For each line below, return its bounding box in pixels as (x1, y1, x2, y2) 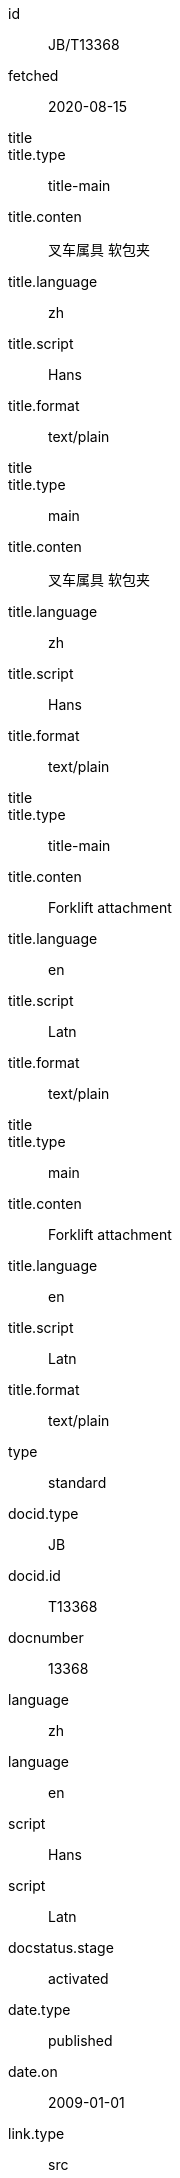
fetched (8, 67, 59, 84)
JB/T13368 (48, 36, 120, 53)
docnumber (8, 1629, 84, 1646)
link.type (8, 2125, 65, 2142)
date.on (8, 2063, 58, 2080)
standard (48, 1474, 107, 1491)
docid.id (8, 1567, 61, 1584)
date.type (8, 2001, 71, 2018)
